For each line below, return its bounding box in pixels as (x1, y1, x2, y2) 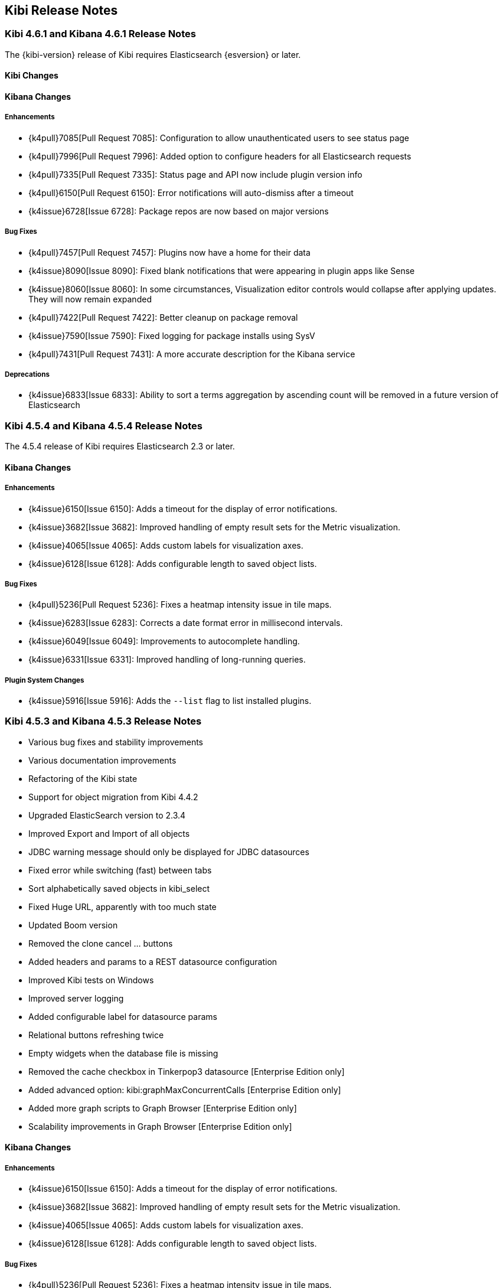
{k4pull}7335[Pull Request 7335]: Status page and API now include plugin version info (28, 169, 362, 180)
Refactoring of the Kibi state (28, 773, 138, 784)
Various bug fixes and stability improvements (28, 736, 203, 747)
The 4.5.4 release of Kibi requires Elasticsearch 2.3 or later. (5, 441, 235, 452)
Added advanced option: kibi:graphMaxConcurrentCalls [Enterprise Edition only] (28, 1084, 341, 1095)
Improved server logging (28, 993, 124, 1003)
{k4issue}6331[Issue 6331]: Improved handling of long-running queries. (28, 654, 306, 665)
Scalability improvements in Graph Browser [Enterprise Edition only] (28, 1121, 292, 1132)
